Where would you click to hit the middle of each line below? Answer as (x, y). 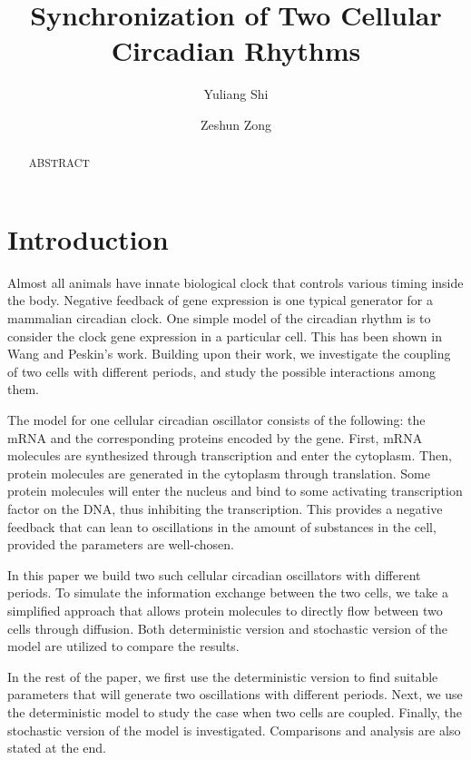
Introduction (88, 238)
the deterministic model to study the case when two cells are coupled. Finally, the (235, 711)
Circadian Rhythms (236, 50)
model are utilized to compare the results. (123, 646)
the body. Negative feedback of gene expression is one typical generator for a (220, 300)
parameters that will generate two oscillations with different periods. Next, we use (235, 694)
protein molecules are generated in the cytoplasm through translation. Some (219, 473)
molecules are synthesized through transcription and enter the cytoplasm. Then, (230, 455)
